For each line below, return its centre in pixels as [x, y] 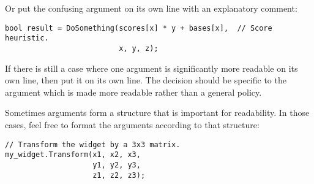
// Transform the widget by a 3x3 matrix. [93, 144]
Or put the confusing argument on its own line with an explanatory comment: [151, 8]
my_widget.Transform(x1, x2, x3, [73, 155]
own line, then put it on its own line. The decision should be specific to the [146, 80]
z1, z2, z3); [119, 175]
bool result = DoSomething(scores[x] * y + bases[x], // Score [139, 28]
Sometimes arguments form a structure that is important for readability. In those [157, 113]
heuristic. [27, 38]
